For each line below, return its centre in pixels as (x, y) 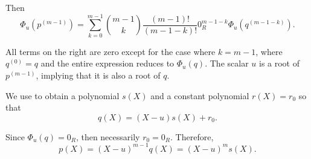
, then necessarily (108, 136)
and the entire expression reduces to (107, 63)
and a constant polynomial (200, 95)
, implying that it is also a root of (98, 75)
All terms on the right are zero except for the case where (111, 51)
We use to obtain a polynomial (63, 95)
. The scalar (227, 63)
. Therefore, (192, 136)
